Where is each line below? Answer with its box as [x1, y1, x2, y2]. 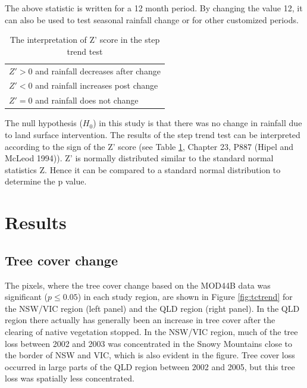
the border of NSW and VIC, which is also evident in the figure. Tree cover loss [5, 349, 295, 361]
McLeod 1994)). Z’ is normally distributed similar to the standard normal [5, 152, 274, 164]
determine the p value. [5, 175, 87, 187]
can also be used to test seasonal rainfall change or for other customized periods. [5, 13, 299, 26]
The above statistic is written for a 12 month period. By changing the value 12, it [5, 2, 303, 14]
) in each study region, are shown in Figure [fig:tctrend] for [77, 290, 293, 303]
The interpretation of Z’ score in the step [10, 33, 160, 46]
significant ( [5, 290, 48, 303]
